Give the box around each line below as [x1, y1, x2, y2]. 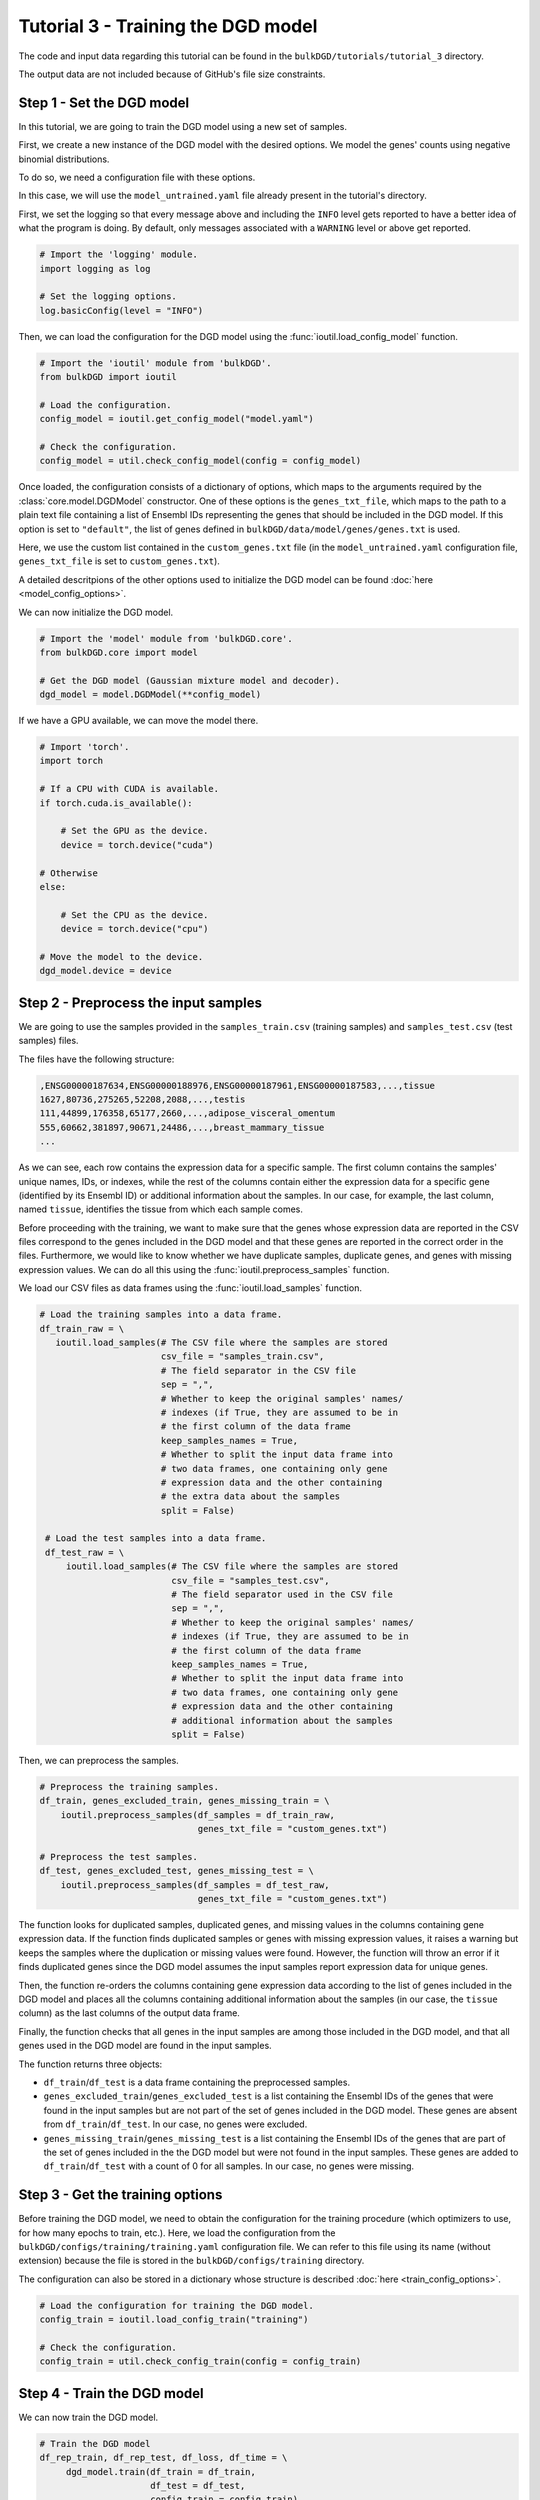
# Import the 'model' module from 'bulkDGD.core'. [39, 633, 294, 644]
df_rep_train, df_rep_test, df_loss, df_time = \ [39, 2452, 288, 2464]
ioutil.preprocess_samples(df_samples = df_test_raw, [60, 1879, 330, 1890]
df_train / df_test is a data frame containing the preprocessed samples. [43, 2076, 350, 2088]
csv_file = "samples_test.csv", [171, 1575, 330, 1586]
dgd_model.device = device [39, 965, 172, 977]
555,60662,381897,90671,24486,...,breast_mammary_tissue [39, 1121, 325, 1133]
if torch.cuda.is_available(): [39, 797, 194, 809]
